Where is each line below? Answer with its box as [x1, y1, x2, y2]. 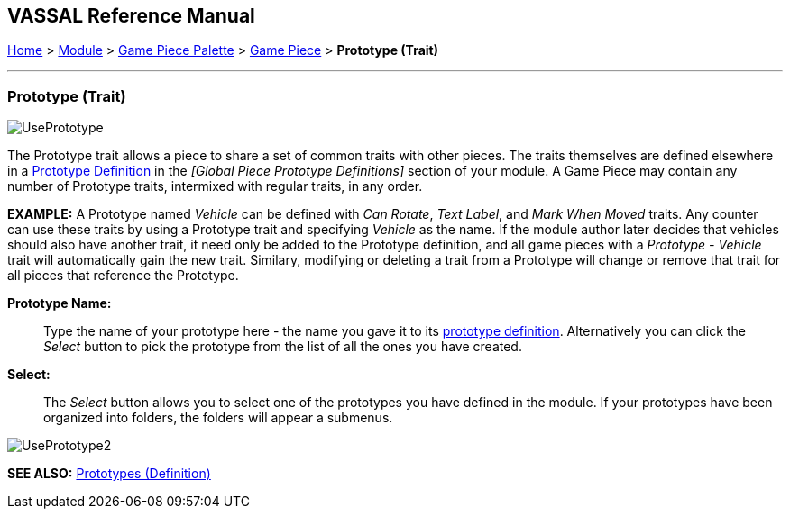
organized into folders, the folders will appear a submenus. [43, 410, 393, 426]
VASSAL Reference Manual [7, 5, 255, 27]
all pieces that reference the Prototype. [7, 267, 239, 284]
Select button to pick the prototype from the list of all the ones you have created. [43, 339, 522, 355]
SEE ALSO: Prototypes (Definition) [7, 466, 211, 482]
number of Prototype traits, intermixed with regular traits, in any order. [7, 178, 423, 195]
